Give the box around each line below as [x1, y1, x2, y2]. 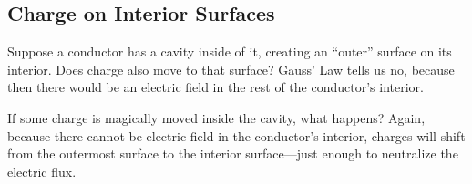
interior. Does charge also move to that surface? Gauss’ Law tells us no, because [7, 59, 455, 78]
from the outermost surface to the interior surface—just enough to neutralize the [7, 144, 458, 163]
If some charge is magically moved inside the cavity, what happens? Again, [7, 107, 426, 127]
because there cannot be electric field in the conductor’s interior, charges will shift [7, 126, 466, 145]
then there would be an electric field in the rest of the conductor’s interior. [7, 77, 424, 97]
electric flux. [7, 161, 77, 180]
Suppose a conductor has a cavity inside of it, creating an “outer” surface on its [7, 42, 452, 61]
